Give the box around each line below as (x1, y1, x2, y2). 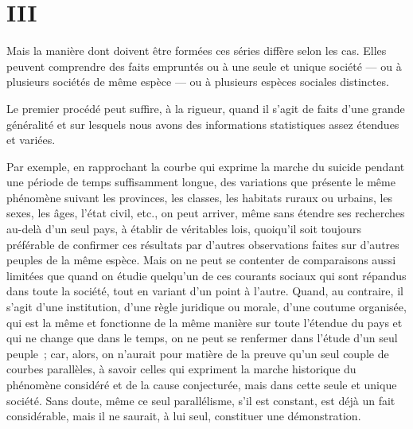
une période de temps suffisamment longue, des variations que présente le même (6, 174, 395, 190)
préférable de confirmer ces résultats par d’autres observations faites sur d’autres (6, 236, 399, 252)
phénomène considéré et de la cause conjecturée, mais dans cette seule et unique (6, 376, 397, 392)
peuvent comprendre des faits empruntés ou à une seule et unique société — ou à (6, 57, 402, 74)
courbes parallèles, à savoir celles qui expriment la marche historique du (6, 361, 357, 377)
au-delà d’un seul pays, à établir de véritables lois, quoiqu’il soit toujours (6, 220, 361, 237)
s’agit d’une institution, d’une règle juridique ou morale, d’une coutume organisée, (6, 298, 407, 315)
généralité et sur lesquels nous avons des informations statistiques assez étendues (6, 115, 399, 132)
